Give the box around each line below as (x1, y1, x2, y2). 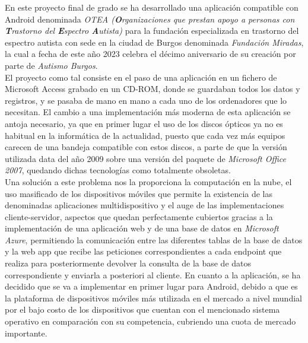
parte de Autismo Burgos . (5, 59, 98, 71)
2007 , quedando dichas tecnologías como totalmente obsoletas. (5, 164, 231, 176)
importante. (5, 326, 47, 339)
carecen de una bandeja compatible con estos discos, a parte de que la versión (5, 141, 287, 153)
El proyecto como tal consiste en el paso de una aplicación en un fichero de (5, 71, 277, 83)
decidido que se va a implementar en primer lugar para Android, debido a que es (5, 280, 298, 293)
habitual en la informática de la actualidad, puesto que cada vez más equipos (5, 129, 285, 141)
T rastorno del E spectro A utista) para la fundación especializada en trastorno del (5, 24, 299, 37)
